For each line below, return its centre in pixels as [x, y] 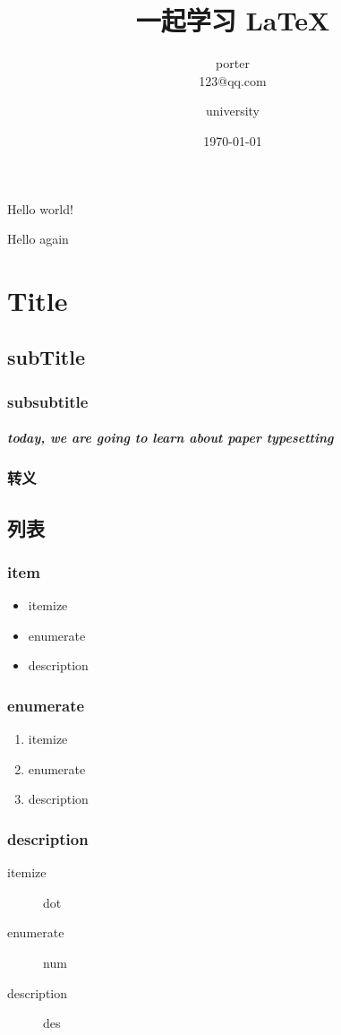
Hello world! [40, 208]
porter [233, 63]
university [233, 111]
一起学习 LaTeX [233, 20]
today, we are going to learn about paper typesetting [170, 438]
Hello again [38, 239]
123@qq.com [233, 80]
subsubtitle [48, 401]
